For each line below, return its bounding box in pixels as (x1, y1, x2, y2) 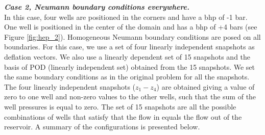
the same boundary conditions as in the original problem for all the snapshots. (4, 71, 250, 82)
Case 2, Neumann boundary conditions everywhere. (4, 2, 190, 12)
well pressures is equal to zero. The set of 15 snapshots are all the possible (4, 101, 236, 112)
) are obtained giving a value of (156, 81, 255, 92)
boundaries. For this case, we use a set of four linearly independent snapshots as (4, 41, 255, 52)
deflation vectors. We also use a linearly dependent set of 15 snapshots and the (4, 51, 251, 62)
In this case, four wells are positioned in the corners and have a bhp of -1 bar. (4, 11, 248, 22)
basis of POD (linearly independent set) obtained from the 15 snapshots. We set (4, 61, 255, 72)
